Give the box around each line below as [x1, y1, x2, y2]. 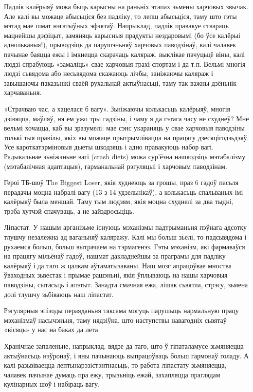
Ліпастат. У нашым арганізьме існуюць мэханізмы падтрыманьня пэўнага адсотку [4, 222, 247, 232]
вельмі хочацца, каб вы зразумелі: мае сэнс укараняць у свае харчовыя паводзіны [4, 123, 245, 133]
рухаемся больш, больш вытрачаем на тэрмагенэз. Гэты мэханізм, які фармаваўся [4, 241, 245, 251]
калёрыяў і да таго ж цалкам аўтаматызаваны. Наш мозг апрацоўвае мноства [4, 260, 232, 270]
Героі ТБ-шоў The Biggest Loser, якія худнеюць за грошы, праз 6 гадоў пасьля [4, 177, 238, 187]
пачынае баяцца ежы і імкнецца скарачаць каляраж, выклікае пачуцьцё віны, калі [4, 49, 245, 59]
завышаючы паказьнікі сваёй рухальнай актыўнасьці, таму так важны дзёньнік [4, 77, 236, 88]
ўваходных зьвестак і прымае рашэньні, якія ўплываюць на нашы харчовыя [4, 270, 228, 280]
